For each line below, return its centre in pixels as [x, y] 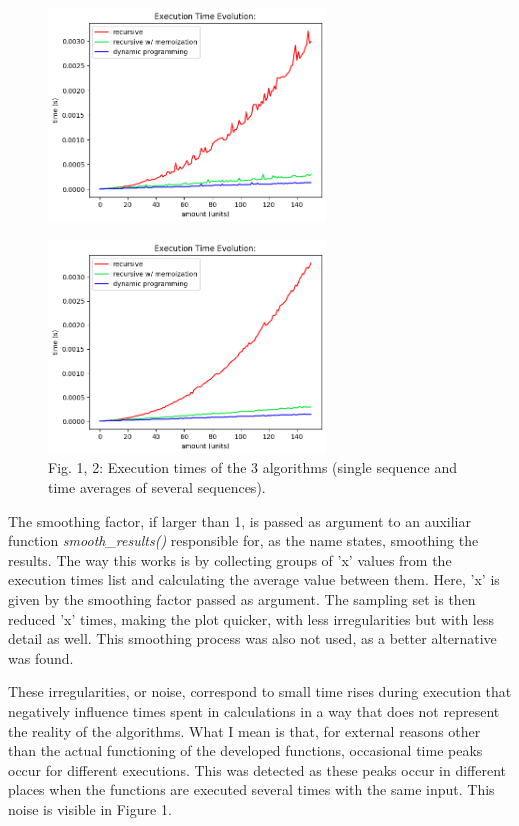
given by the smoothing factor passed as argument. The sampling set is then [242, 598]
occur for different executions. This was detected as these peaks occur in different [257, 769]
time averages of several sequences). [157, 486]
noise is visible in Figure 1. [90, 808]
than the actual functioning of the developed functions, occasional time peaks [245, 750]
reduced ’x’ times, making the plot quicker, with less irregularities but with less [251, 618]
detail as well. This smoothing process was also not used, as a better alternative [252, 638]
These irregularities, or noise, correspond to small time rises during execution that [260, 691]
